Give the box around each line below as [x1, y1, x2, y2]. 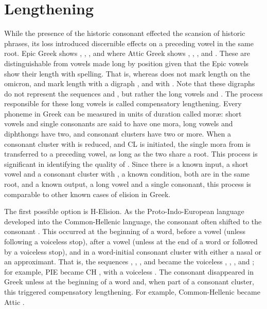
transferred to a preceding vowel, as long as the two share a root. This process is [4, 148, 258, 159]
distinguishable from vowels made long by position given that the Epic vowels [4, 57, 249, 68]
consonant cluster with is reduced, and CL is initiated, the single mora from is [4, 138, 251, 149]
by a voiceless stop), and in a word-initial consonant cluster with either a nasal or [4, 246, 261, 257]
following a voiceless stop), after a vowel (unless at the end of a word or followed [4, 236, 258, 246]
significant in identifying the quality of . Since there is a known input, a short [4, 158, 248, 169]
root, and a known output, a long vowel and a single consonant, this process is [4, 179, 252, 189]
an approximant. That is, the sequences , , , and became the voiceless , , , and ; [4, 256, 255, 267]
